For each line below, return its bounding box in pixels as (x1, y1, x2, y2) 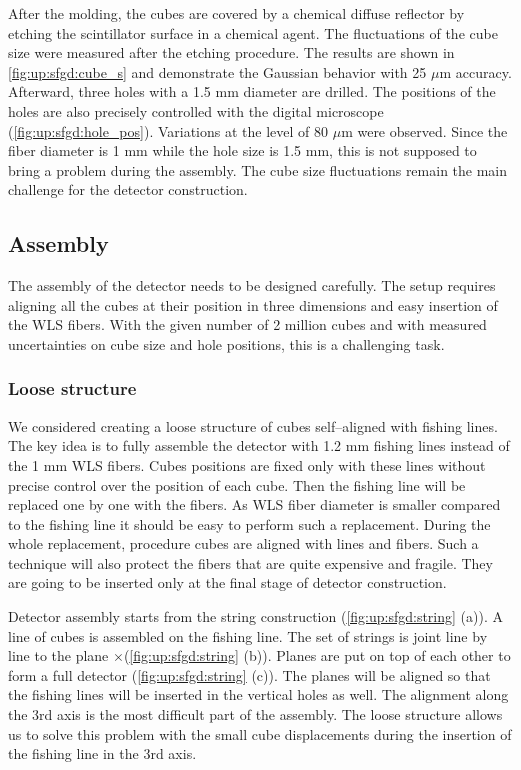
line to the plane (8, 645, 109, 666)
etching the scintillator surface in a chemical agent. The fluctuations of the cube (8, 22, 498, 43)
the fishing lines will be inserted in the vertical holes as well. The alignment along (8, 684, 509, 705)
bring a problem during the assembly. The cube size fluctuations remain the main (8, 159, 508, 180)
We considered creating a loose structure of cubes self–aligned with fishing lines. (8, 415, 498, 436)
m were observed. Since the (341, 120, 508, 141)
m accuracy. (439, 61, 512, 82)
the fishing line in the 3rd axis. (8, 743, 197, 764)
